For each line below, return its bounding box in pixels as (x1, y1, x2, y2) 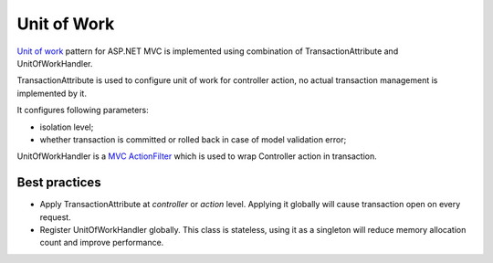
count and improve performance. (39, 237, 164, 248)
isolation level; (39, 121, 94, 132)
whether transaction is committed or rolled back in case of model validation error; (39, 133, 347, 145)
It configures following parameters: (16, 105, 150, 116)
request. (39, 211, 72, 223)
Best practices (16, 174, 101, 191)
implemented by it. (16, 88, 87, 99)
